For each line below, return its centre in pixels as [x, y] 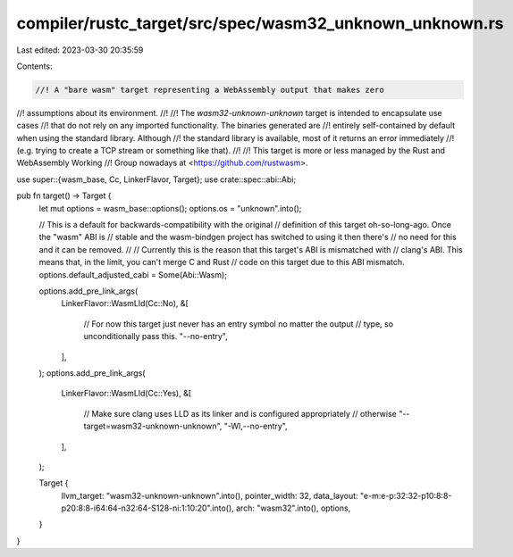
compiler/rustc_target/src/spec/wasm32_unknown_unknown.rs [260, 23]
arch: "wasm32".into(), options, [293, 508]
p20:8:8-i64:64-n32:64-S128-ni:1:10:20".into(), [147, 508]
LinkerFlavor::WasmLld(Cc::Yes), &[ [126, 394]
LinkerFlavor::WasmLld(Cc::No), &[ [125, 303]
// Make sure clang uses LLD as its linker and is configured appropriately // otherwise [240, 413]
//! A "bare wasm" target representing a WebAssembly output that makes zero [210, 90]
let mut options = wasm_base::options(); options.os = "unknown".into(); [170, 208]
